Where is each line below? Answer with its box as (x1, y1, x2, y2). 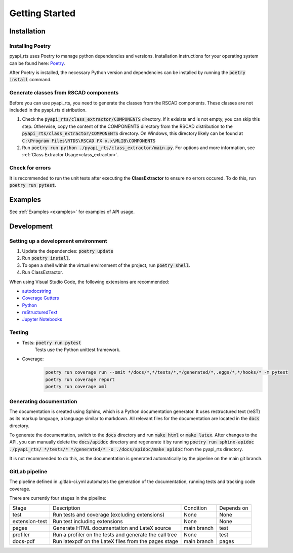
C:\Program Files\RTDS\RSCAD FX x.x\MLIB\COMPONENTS (22, 137, 156, 144)
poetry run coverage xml (45, 384, 107, 390)
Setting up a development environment (9, 237, 107, 245)
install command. (9, 77, 52, 83)
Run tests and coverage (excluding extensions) (52, 511, 164, 518)
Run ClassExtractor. (22, 269, 63, 275)
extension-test (12, 517, 48, 525)
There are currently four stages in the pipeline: (9, 495, 106, 501)
